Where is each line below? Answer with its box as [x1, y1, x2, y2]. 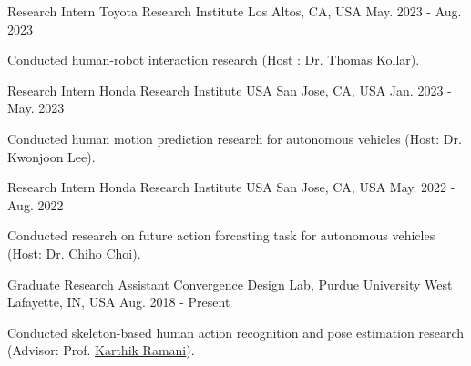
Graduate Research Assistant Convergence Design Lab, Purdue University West [7, 274, 453, 293]
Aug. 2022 [7, 195, 64, 214]
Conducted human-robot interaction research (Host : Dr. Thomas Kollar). [7, 50, 420, 69]
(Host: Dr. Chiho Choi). [7, 243, 141, 262]
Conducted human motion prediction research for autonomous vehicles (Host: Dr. [7, 128, 462, 147]
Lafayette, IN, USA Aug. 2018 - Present [7, 292, 230, 311]
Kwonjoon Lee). [7, 147, 96, 166]
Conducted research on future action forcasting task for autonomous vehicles [7, 226, 435, 245]
